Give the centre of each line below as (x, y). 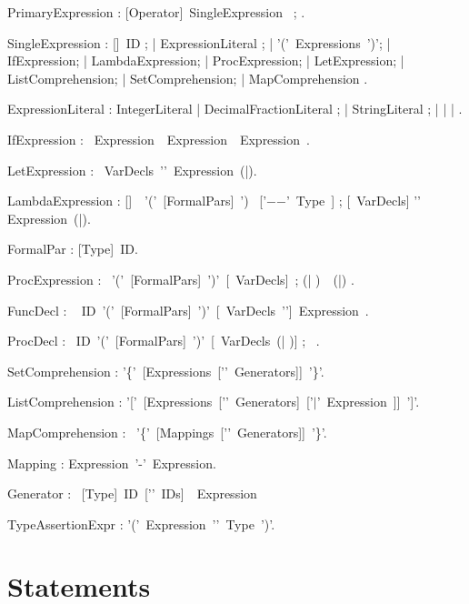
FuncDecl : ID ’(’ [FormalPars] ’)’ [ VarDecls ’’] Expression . (188, 310)
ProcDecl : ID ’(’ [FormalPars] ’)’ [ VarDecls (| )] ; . (164, 341)
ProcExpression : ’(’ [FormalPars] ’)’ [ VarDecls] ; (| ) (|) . (181, 279)
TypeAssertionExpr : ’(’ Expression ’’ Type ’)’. (141, 523)
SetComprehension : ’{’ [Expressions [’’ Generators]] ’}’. (166, 371)
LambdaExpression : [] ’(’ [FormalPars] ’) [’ (137, 201)
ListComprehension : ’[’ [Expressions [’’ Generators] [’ (160, 402)
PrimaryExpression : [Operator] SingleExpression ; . (156, 12)
